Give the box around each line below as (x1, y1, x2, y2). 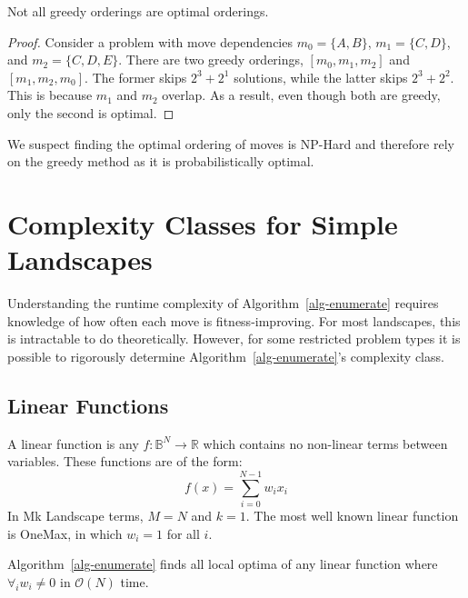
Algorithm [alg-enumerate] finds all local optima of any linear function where (7, 554, 438, 573)
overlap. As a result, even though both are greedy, (162, 85, 441, 105)
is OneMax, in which (7, 523, 123, 543)
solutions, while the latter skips (234, 67, 408, 86)
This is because (7, 85, 93, 105)
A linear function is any (7, 434, 139, 453)
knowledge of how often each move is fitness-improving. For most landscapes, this (7, 311, 461, 330)
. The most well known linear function (245, 505, 459, 524)
